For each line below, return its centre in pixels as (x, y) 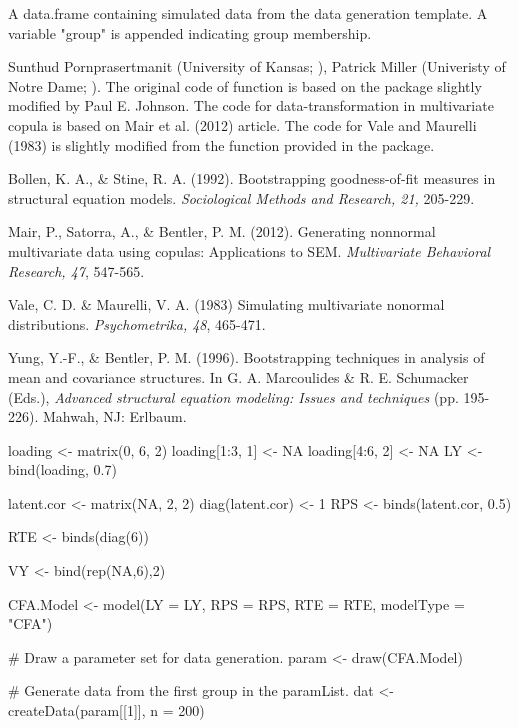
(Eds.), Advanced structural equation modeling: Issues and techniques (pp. (233, 396)
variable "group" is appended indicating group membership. (190, 32)
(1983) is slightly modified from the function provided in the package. (221, 144)
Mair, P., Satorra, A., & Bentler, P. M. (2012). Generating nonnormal (222, 231)
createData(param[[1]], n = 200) (106, 710)
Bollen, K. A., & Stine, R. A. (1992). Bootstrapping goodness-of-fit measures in (252, 178)
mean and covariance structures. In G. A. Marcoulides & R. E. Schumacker (238, 376)
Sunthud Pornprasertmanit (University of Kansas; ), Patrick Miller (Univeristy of (257, 66)
